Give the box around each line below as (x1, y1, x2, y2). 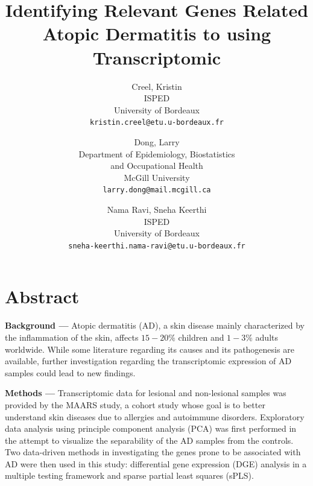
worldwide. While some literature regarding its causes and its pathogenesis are (5, 342, 294, 355)
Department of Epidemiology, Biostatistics (78, 147, 235, 160)
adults (255, 330, 278, 343)
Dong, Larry (134, 135, 180, 148)
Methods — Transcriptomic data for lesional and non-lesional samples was (5, 387, 286, 399)
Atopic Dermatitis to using (42, 21, 271, 46)
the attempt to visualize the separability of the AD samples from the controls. (5, 434, 294, 446)
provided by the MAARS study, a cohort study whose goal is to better (5, 398, 265, 411)
